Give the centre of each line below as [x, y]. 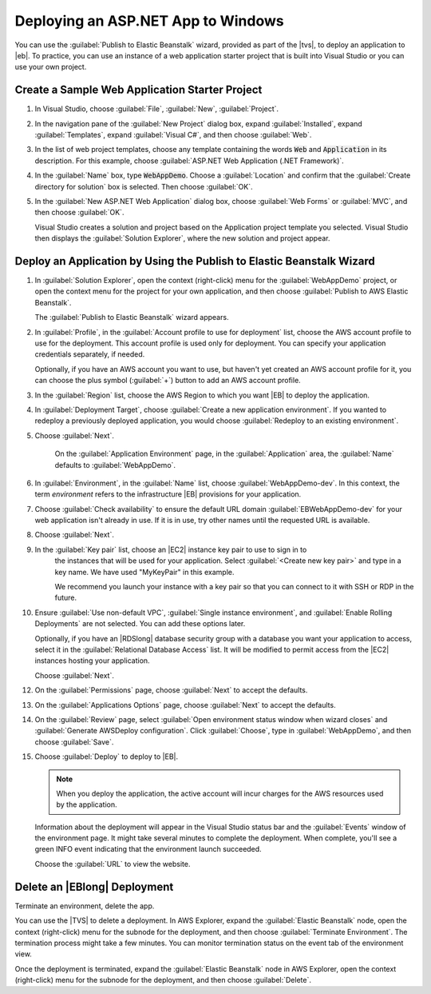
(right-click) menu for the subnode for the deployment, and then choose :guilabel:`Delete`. [163, 980]
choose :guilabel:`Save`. [74, 742]
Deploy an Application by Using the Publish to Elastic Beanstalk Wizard [195, 261]
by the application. [87, 804]
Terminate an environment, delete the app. [85, 906]
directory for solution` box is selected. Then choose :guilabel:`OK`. [144, 186]
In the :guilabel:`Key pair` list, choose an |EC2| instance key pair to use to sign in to [171, 549]
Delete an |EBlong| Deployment [94, 886]
